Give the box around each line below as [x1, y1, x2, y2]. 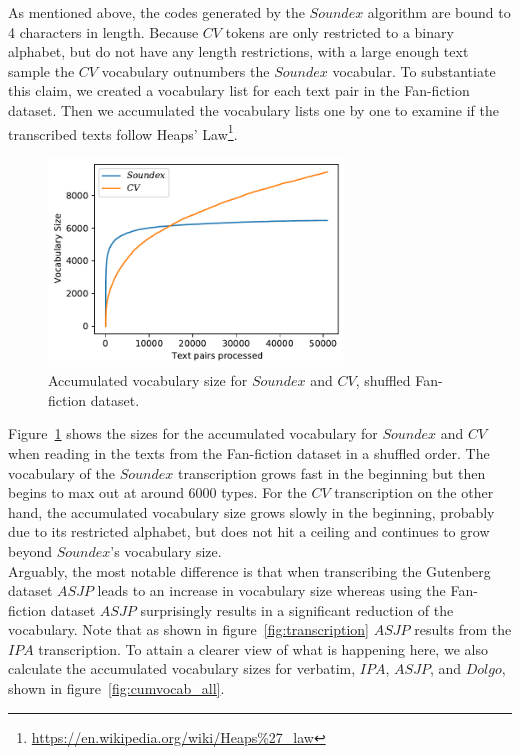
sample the [8, 60, 75, 81]
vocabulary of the [8, 462, 116, 483]
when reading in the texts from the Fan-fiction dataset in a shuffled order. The [8, 442, 490, 463]
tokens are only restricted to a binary [225, 21, 454, 42]
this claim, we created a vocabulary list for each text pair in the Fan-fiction [8, 80, 470, 101]
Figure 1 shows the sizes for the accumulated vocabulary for [8, 423, 378, 444]
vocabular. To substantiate [332, 60, 496, 81]
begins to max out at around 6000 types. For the [8, 482, 307, 503]
